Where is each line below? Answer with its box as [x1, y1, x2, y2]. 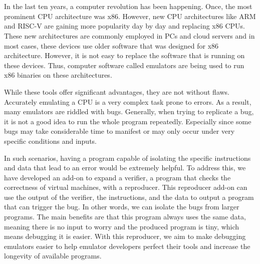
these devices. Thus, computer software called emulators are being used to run [4, 60, 244, 70]
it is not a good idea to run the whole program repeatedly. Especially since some [4, 116, 251, 126]
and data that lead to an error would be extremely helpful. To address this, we [4, 162, 246, 173]
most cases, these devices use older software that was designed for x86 [4, 40, 219, 51]
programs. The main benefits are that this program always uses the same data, [4, 211, 246, 222]
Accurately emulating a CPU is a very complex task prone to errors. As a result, [4, 96, 251, 107]
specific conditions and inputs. [4, 135, 97, 146]
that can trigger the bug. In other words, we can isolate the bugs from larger [4, 201, 239, 212]
